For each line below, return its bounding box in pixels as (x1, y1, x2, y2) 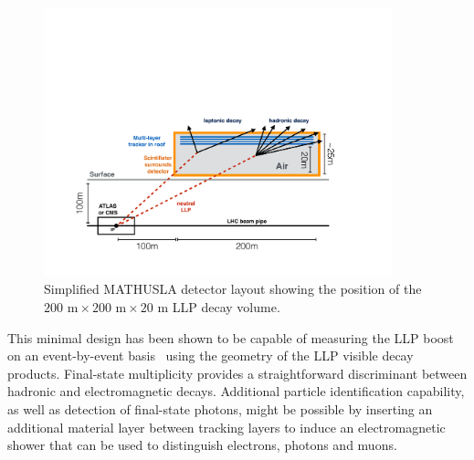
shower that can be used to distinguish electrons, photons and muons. (7, 435, 397, 455)
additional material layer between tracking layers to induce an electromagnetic (7, 417, 446, 436)
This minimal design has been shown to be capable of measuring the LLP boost (7, 328, 454, 347)
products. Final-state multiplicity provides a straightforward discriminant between (7, 363, 468, 382)
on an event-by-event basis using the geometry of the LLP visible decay (7, 346, 414, 365)
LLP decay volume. (172, 297, 280, 316)
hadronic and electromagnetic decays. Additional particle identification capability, (7, 382, 465, 401)
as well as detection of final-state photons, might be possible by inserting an (7, 399, 433, 418)
